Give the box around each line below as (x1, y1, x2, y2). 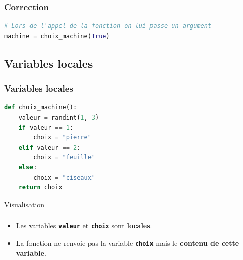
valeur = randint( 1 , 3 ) (18, 114, 99, 121)
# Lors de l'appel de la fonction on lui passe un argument (4, 22, 212, 30)
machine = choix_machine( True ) (4, 32, 110, 40)
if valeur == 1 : (18, 124, 74, 131)
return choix (18, 184, 63, 191)
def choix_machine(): (4, 104, 77, 111)
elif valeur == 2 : (18, 143, 81, 151)
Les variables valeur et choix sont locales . (16, 220, 153, 231)
